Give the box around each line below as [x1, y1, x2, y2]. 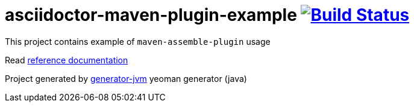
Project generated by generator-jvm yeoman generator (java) [5, 73, 247, 84]
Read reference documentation [5, 54, 128, 65]
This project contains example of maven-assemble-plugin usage [5, 36, 271, 47]
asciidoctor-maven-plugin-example [5, 5, 297, 25]
